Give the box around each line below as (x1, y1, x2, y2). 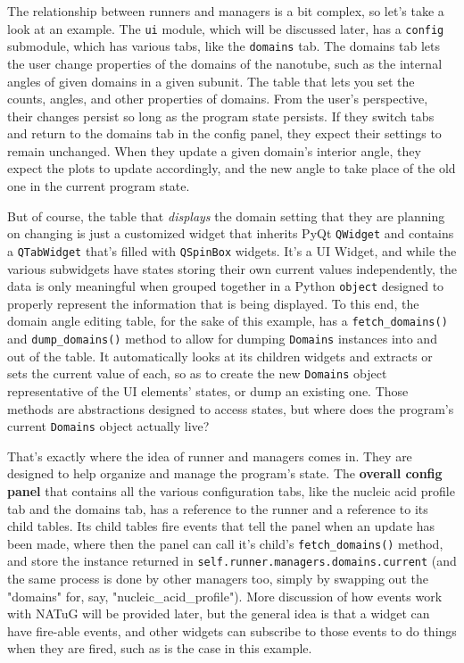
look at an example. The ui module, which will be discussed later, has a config (7, 19, 444, 37)
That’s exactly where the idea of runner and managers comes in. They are (7, 446, 412, 465)
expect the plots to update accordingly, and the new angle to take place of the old (7, 159, 456, 178)
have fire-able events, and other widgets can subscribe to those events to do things (7, 621, 457, 640)
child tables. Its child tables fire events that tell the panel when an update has (7, 517, 435, 535)
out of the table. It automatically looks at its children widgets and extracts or (7, 346, 433, 365)
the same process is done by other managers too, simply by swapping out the (7, 569, 428, 588)
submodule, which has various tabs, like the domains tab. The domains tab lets (7, 37, 441, 55)
